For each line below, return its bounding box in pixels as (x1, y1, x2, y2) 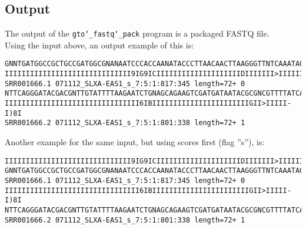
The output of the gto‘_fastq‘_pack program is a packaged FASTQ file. (5, 27, 270, 40)
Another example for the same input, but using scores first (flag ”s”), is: (5, 136, 265, 148)
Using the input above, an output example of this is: (5, 38, 194, 51)
